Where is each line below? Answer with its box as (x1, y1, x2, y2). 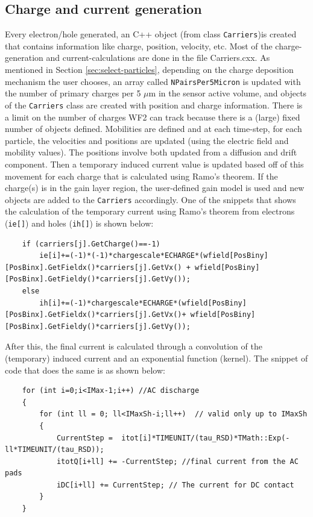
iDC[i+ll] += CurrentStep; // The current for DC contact (56, 480, 294, 489)
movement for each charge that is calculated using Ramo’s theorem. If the (5, 169, 278, 182)
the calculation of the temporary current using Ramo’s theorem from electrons (5, 205, 295, 218)
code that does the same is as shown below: (5, 363, 165, 376)
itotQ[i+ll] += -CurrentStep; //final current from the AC (56, 457, 299, 466)
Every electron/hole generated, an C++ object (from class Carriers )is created (5, 28, 297, 40)
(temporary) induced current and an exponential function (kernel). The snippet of (5, 351, 308, 364)
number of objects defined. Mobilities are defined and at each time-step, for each (5, 122, 302, 135)
